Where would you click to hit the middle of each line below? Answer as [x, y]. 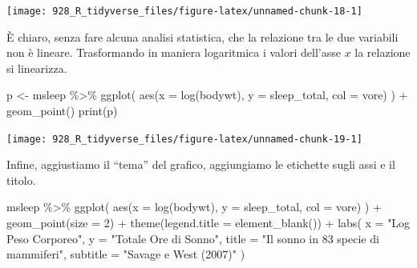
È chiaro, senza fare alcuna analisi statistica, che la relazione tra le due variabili [202, 36]
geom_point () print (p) [62, 111]
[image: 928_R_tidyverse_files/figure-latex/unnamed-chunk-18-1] [184, 11]
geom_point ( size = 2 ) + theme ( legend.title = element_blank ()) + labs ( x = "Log [208, 223]
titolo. [21, 180]
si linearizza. [37, 68]
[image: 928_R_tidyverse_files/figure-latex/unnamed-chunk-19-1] [184, 139]
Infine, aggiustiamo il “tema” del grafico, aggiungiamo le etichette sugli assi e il [201, 164]
